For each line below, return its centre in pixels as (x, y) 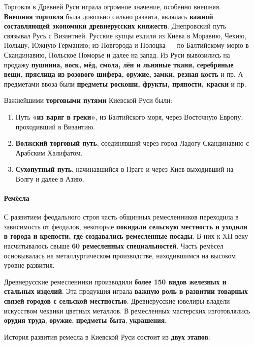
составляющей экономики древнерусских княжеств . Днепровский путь (115, 26)
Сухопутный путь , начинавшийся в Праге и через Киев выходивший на (125, 169)
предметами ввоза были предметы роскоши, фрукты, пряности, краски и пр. (125, 83)
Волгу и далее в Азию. (50, 178)
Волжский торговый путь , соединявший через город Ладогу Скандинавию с (132, 143)
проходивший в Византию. (55, 126)
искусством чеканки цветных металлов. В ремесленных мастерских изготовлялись (127, 310)
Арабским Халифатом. (49, 152)
